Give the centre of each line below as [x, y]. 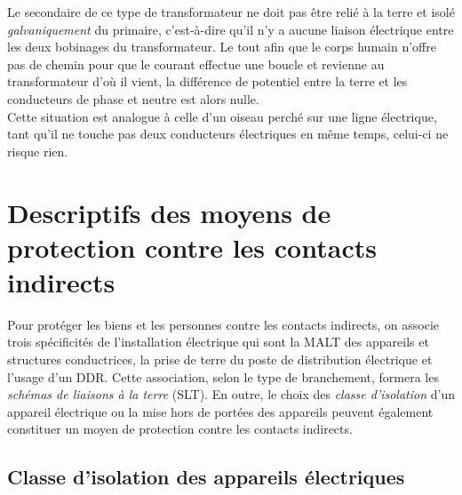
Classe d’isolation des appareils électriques [206, 477]
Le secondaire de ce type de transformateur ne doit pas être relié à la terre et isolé [231, 12]
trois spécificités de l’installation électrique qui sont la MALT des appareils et [218, 342]
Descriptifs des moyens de [169, 212]
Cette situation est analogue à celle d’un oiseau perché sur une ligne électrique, [222, 116]
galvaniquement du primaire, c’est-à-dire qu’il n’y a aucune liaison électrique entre [231, 29]
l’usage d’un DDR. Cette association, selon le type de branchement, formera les [223, 376]
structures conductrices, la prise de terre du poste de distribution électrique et [220, 359]
